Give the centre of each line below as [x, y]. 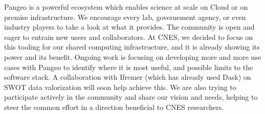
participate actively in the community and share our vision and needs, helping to [131, 97]
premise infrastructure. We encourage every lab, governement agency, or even [125, 17]
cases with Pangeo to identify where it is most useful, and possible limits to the [129, 67]
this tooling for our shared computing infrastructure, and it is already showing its [132, 47]
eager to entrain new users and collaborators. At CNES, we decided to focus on [129, 37]
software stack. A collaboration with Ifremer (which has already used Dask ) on [128, 77]
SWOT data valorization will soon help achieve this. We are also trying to [120, 87]
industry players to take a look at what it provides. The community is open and [129, 27]
